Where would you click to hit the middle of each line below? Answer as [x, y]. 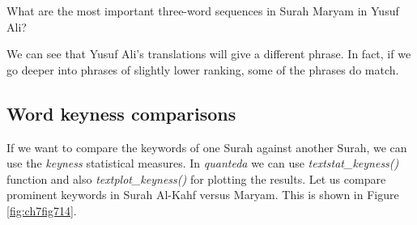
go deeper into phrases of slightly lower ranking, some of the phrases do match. [203, 69]
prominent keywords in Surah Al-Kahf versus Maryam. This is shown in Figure [203, 195]
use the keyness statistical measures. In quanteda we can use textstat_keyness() [203, 163]
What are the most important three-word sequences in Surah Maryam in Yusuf [203, 11]
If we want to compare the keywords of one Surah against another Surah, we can [207, 147]
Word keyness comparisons [121, 113]
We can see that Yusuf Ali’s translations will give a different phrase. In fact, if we [209, 54]
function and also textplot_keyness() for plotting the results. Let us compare [196, 178]
